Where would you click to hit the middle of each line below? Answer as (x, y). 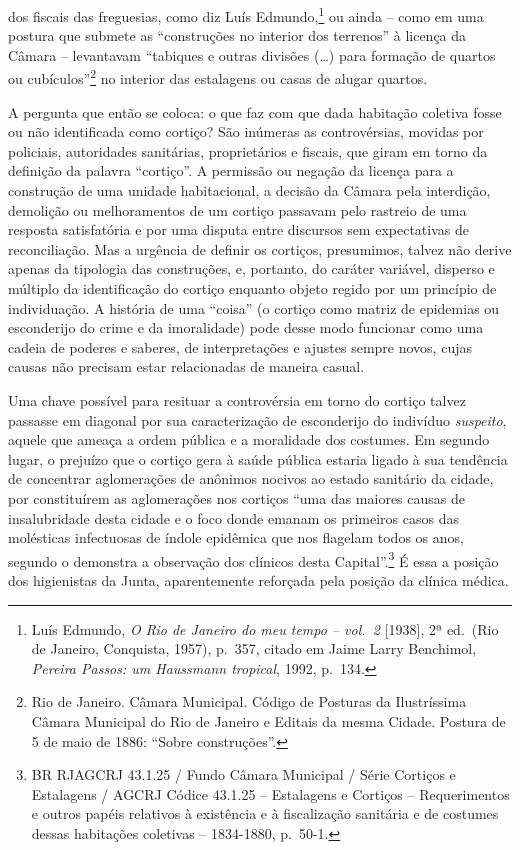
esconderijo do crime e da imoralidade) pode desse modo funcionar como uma (246, 327)
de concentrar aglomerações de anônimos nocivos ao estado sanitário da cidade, (251, 478)
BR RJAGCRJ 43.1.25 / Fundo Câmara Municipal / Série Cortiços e (243, 774)
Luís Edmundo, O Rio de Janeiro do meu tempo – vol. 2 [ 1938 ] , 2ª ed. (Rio (265, 628)
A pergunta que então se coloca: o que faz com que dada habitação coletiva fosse (255, 111)
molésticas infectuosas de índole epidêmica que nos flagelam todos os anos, (236, 537)
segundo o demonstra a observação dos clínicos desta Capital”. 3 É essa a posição (253, 559)
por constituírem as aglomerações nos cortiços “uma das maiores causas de (236, 497)
